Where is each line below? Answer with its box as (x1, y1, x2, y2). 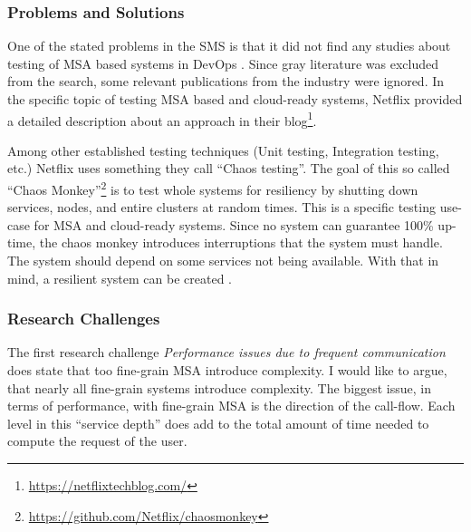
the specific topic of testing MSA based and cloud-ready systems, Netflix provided (7, 90, 463, 108)
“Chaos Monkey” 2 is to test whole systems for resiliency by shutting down (7, 178, 418, 198)
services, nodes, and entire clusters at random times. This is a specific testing (7, 198, 436, 217)
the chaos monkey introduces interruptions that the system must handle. (39, 233, 443, 252)
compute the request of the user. (7, 431, 187, 450)
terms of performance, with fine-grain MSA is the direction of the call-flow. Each (7, 396, 456, 415)
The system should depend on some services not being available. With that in (7, 251, 439, 270)
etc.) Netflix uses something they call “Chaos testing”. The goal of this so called (7, 159, 450, 178)
